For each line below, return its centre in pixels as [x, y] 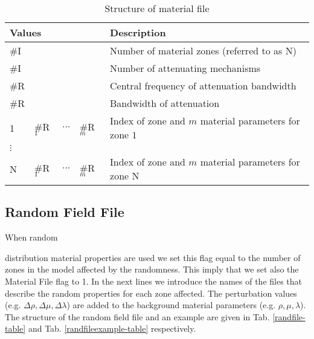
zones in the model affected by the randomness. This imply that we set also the [152, 269]
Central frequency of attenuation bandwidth [203, 86]
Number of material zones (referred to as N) [203, 50]
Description [138, 32]
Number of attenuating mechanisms [185, 68]
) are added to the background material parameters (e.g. [171, 305]
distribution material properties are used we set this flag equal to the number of [153, 257]
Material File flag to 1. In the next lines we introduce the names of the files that [154, 281]
